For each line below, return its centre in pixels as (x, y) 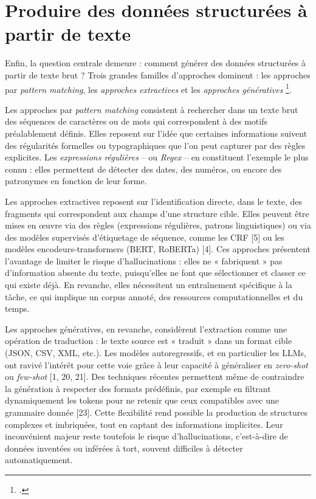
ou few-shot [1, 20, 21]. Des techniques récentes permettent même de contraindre (155, 377)
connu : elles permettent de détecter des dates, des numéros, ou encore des (143, 169)
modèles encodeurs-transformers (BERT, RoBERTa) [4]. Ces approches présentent (158, 249)
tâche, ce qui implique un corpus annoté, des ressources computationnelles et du (154, 296)
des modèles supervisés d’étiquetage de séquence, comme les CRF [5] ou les (145, 237)
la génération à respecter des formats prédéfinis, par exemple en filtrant (138, 388)
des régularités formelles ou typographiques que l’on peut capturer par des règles (155, 145)
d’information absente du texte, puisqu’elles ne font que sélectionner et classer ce (155, 273)
